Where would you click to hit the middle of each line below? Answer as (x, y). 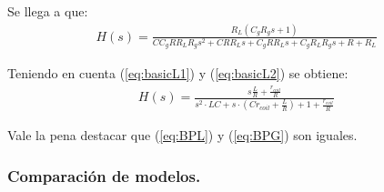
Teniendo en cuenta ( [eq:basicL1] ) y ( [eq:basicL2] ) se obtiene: (178, 73)
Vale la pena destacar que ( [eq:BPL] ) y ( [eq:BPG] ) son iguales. (182, 135)
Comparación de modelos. (104, 175)
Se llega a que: (48, 11)
